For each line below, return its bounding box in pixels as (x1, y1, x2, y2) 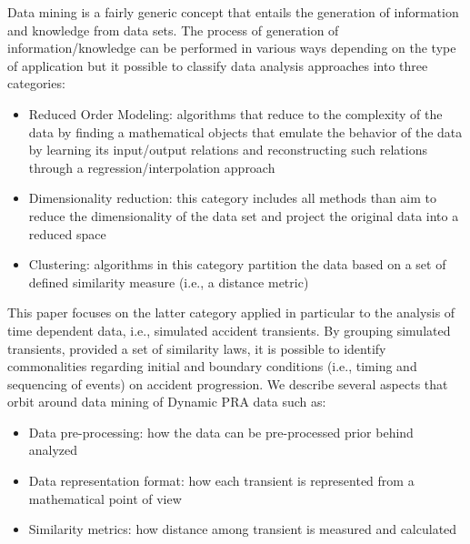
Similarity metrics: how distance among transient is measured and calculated (28, 519, 457, 539)
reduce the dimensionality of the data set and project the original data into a (28, 206, 459, 225)
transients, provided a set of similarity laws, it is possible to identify (7, 338, 386, 358)
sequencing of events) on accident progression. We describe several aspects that (7, 374, 448, 393)
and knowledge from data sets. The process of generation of (7, 20, 339, 39)
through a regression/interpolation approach (28, 157, 275, 176)
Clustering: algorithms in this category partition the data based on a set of (28, 255, 446, 274)
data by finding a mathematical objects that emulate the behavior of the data (28, 122, 463, 141)
